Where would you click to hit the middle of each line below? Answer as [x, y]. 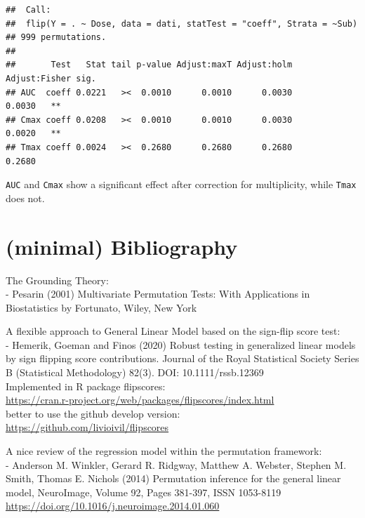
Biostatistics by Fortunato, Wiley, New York [101, 307]
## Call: [28, 10]
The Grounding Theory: [57, 280]
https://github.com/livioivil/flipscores [87, 427]
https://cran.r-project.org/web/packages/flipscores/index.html [140, 400]
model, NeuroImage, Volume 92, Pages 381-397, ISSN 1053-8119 [144, 492]
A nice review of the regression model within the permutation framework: [164, 451]
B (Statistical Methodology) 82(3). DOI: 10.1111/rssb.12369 [135, 372]
